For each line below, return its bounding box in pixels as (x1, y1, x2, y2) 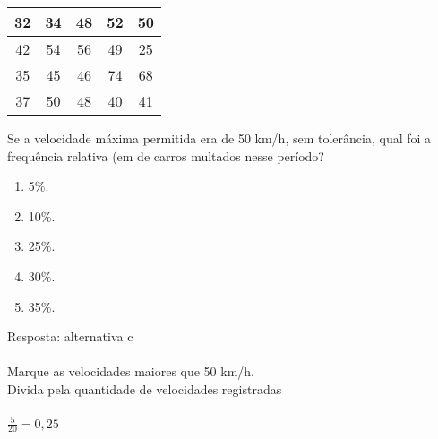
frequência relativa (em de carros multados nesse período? (7, 146, 324, 165)
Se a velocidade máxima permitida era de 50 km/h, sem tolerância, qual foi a (7, 129, 432, 147)
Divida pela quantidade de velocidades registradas (7, 379, 282, 398)
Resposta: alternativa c (7, 327, 133, 346)
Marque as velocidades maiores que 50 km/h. (7, 362, 255, 381)
